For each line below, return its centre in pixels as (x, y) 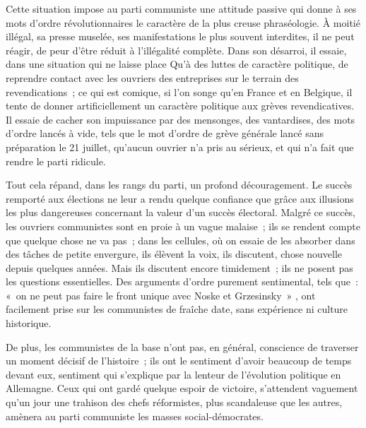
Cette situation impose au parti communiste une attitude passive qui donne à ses (181, 8)
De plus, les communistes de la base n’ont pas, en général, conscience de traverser (182, 346)
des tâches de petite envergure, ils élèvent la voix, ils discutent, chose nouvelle (174, 254)
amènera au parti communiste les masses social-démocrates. (135, 416)
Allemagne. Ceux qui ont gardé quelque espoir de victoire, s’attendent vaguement (182, 388)
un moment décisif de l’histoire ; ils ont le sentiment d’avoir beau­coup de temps (179, 361)
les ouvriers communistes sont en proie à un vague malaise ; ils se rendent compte (183, 226)
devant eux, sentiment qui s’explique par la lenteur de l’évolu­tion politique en (173, 374)
